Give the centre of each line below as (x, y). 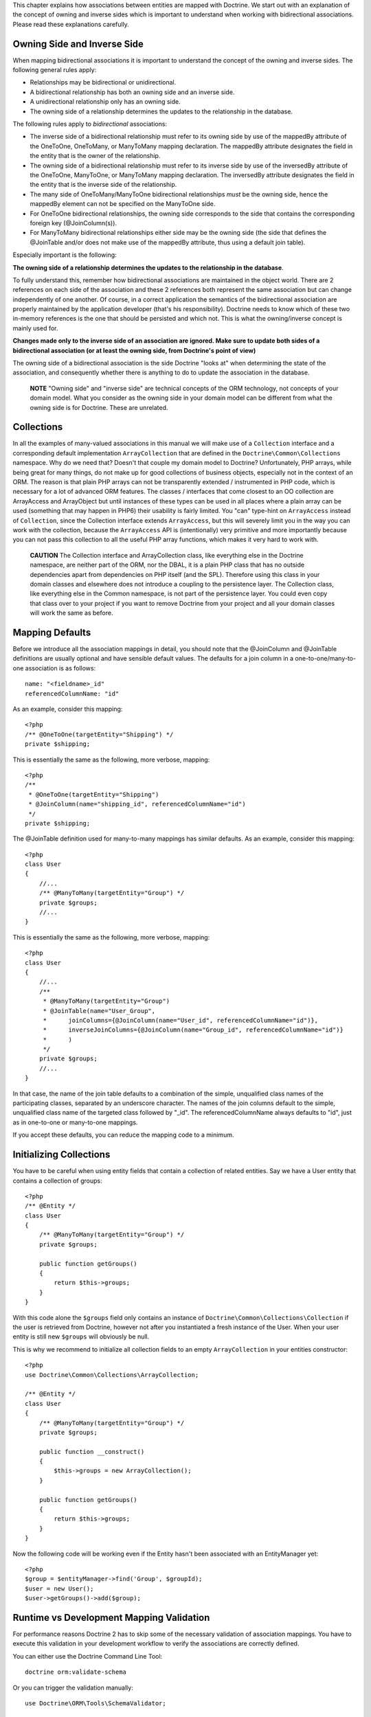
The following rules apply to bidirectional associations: (90, 124)
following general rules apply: (55, 70)
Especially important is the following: (65, 255)
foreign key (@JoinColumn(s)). (73, 223)
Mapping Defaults (52, 632)
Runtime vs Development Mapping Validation (111, 1617)
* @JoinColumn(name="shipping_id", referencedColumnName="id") (137, 804)
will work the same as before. (71, 613)
